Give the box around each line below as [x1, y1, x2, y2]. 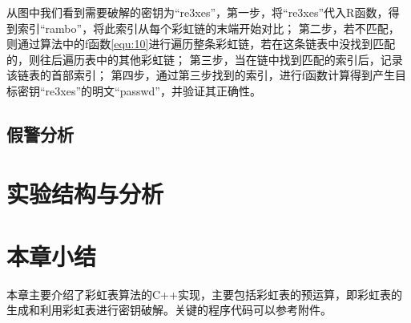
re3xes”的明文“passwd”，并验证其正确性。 [45, 82, 261, 99]
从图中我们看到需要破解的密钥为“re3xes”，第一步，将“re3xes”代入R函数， [6, 4, 389, 20]
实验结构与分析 [6, 176, 164, 209]
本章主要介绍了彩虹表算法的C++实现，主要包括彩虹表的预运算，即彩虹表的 [6, 285, 402, 302]
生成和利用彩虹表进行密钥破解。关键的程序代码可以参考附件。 [6, 301, 332, 318]
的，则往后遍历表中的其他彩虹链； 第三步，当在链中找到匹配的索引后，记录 [6, 50, 403, 67]
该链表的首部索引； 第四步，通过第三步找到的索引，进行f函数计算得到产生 [6, 67, 395, 83]
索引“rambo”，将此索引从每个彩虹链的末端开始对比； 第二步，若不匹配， [17, 19, 400, 36]
